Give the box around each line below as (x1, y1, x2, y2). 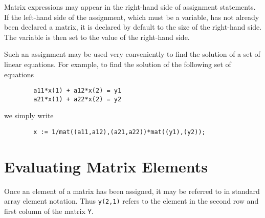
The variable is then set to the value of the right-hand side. (4, 31, 190, 42)
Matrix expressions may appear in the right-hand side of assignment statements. (4, 2, 256, 12)
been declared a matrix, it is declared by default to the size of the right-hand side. (4, 21, 262, 32)
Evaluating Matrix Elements (4, 156, 208, 177)
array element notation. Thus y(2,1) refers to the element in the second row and (4, 195, 259, 206)
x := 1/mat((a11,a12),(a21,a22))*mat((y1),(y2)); (33, 128, 206, 136)
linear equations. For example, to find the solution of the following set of (4, 58, 231, 69)
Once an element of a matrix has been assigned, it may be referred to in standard (4, 185, 260, 196)
